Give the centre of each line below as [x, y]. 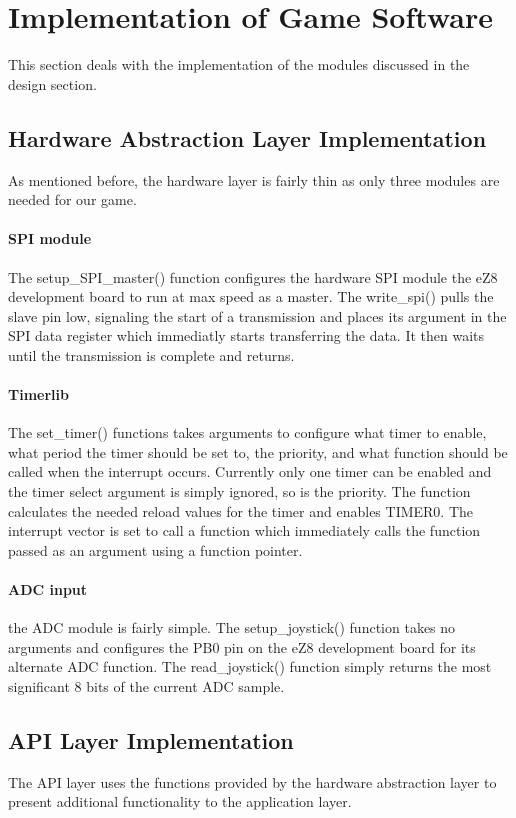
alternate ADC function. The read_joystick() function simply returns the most [250, 666]
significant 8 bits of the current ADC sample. [146, 686]
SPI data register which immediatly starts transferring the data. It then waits [246, 335]
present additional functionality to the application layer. [180, 801]
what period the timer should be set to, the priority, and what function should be [258, 451]
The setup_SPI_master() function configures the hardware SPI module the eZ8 [253, 276]
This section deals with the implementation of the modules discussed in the [239, 64]
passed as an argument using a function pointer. [155, 549]
